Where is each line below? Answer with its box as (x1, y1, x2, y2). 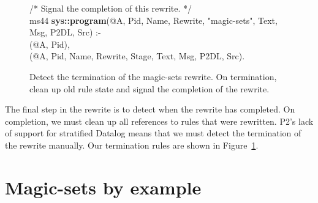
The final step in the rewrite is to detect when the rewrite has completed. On (5, 103, 295, 116)
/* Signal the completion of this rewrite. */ (29, 2, 192, 14)
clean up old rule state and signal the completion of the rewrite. (29, 82, 270, 95)
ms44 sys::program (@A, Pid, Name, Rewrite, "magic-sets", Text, (29, 13, 278, 26)
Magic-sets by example (5, 174, 202, 199)
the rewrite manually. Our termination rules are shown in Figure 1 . (5, 138, 259, 151)
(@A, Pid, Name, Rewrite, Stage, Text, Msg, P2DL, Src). (29, 50, 245, 62)
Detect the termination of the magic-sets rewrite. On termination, (29, 70, 277, 83)
